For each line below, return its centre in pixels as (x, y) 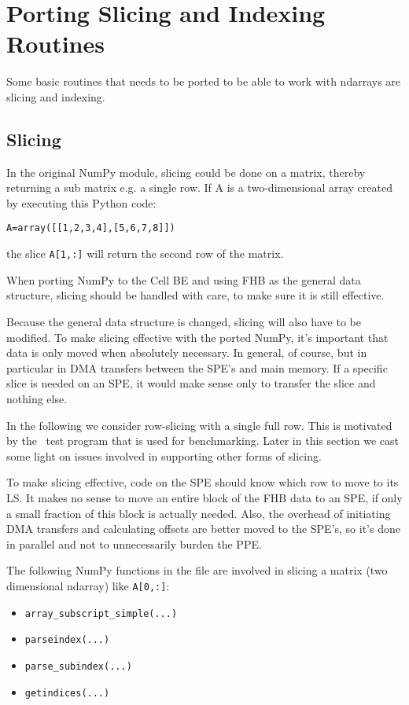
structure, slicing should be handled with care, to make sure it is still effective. (195, 295)
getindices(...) (67, 693)
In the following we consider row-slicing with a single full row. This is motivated (199, 425)
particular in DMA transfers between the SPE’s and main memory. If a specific (197, 367)
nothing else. (37, 398)
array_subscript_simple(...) (101, 613)
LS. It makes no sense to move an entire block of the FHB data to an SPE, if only (204, 497)
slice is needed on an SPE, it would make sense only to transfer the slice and (191, 383)
